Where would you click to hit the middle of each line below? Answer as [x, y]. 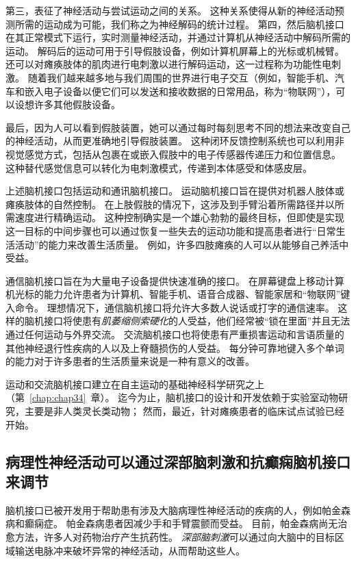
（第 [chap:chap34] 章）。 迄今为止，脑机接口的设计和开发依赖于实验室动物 [172, 397]
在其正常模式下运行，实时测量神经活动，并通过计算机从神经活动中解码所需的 [178, 37]
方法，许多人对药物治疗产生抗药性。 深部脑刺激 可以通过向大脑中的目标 [175, 537]
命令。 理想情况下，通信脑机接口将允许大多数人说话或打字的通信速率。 [175, 307]
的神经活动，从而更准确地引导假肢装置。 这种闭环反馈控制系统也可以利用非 [175, 141]
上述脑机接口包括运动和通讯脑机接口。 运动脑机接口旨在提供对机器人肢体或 [175, 191]
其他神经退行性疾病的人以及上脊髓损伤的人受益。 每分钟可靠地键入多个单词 [175, 347]
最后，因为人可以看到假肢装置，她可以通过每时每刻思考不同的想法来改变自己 [178, 127]
